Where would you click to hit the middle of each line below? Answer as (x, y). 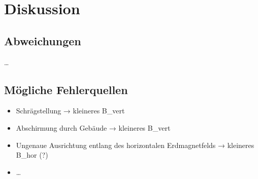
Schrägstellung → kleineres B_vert (70, 111)
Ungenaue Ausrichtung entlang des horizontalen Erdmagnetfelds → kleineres (135, 145)
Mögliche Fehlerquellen (66, 89)
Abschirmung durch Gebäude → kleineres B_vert (93, 127)
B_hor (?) (32, 155)
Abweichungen (43, 40)
